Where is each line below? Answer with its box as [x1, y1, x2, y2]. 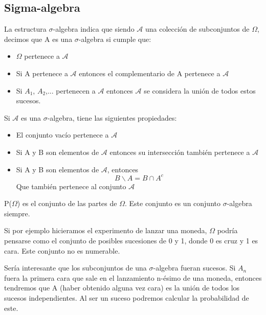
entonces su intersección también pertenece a [109, 146, 250, 157]
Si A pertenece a [16, 67, 68, 78]
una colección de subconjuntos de [145, 24, 250, 34]
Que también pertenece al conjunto [16, 181, 126, 191]
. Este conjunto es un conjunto [124, 198, 220, 209]
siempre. [4, 208, 30, 218]
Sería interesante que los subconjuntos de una [4, 262, 147, 273]
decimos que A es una [4, 33, 73, 44]
